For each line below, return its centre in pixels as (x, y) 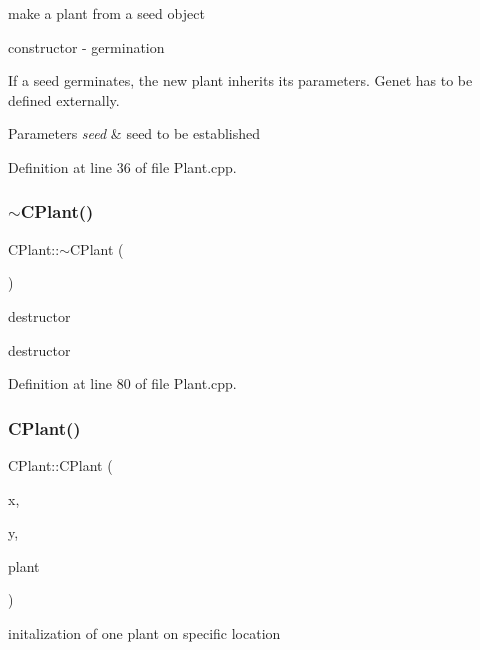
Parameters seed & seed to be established (134, 133)
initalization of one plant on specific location (144, 632)
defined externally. (64, 99)
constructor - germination (86, 46)
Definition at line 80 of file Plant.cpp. (122, 383)
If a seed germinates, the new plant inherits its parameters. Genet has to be (240, 80)
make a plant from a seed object (106, 13)
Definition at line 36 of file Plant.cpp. (122, 166)
